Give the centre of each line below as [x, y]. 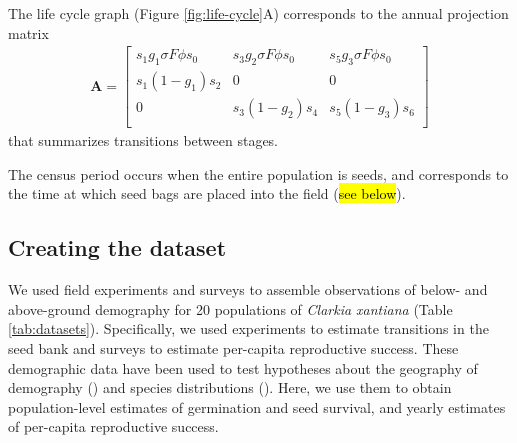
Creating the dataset [117, 247]
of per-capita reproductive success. [113, 426]
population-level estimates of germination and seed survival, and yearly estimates [257, 406]
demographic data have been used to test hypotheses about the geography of [243, 367]
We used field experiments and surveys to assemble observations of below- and [248, 289]
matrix [28, 32]
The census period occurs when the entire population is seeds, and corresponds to [258, 173]
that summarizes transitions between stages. [143, 140]
